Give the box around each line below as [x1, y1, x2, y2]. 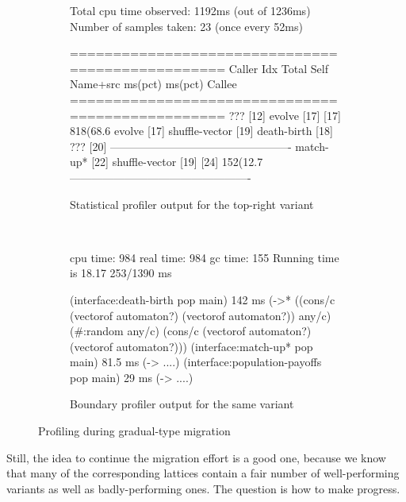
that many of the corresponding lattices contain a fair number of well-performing [6, 465, 400, 481]
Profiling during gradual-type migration [38, 423, 231, 439]
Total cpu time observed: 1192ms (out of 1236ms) [70, 2, 311, 18]
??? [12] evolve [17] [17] [228, 106, 341, 123]
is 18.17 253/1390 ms [70, 265, 172, 281]
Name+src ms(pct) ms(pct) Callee [70, 75, 237, 92]
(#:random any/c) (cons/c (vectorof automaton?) [70, 322, 312, 339]
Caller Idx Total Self [228, 60, 328, 76]
